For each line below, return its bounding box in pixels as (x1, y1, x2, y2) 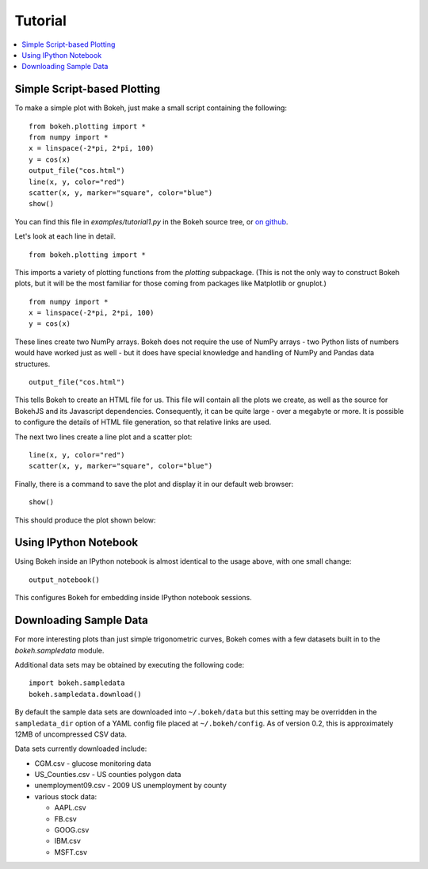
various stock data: (34, 791, 97, 801)
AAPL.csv (54, 803, 86, 813)
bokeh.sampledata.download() (29, 690, 142, 699)
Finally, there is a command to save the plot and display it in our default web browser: (14, 479, 294, 488)
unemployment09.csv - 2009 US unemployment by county (34, 781, 227, 791)
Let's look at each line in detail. (14, 232, 117, 241)
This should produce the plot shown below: (14, 515, 156, 525)
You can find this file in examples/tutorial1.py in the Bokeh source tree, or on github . (14, 216, 289, 226)
